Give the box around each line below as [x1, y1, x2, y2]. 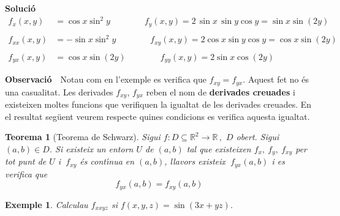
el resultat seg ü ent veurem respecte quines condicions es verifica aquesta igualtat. [5, 110, 310, 122]
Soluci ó [5, 2, 36, 14]
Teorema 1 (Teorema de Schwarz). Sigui [5, 130, 161, 143]
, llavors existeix [164, 155, 226, 168]
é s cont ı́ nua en [80, 155, 135, 168]
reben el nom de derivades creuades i [146, 85, 295, 98]
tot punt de [5, 155, 47, 168]
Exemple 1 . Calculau [5, 198, 88, 210]
